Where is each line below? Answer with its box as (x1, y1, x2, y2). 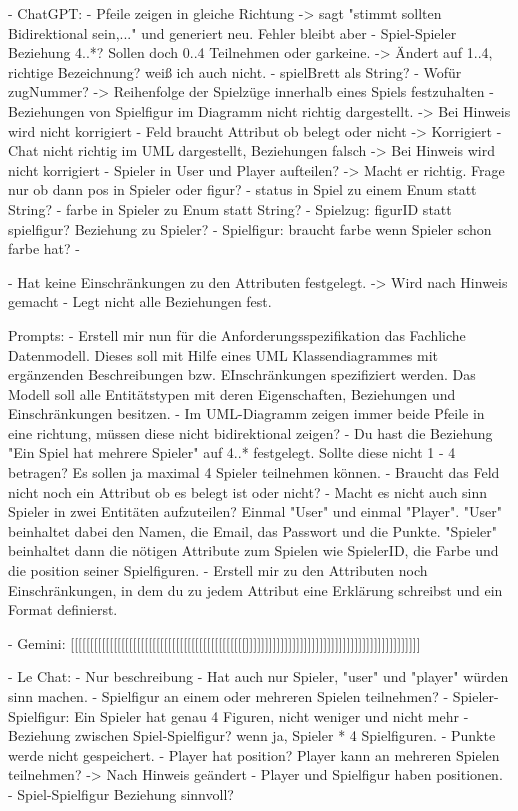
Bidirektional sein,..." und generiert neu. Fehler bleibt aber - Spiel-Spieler (8, 22, 457, 43)
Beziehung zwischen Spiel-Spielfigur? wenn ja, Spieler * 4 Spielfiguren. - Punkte (8, 725, 496, 746)
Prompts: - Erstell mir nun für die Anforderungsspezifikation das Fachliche (8, 324, 466, 345)
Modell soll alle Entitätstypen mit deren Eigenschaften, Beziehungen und (8, 383, 456, 404)
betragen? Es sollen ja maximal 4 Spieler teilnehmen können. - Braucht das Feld (8, 462, 500, 483)
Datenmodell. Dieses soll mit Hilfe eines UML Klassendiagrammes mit (8, 344, 439, 365)
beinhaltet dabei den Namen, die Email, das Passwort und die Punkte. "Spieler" (8, 520, 497, 541)
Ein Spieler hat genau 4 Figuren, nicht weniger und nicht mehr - (74, 705, 469, 726)
